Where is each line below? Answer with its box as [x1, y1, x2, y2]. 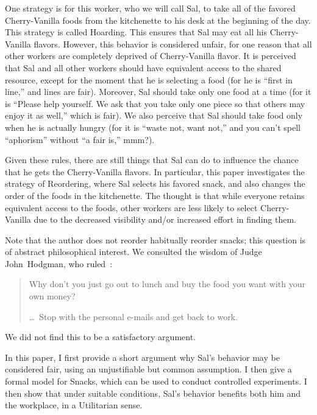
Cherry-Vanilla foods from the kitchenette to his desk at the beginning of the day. [5, 13, 311, 26]
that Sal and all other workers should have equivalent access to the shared [5, 61, 282, 74]
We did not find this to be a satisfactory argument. [5, 330, 196, 343]
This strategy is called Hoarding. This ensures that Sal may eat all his [5, 26, 267, 38]
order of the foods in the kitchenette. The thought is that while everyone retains [5, 189, 305, 201]
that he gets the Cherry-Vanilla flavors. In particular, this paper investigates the [5, 165, 305, 178]
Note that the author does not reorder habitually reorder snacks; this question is [5, 233, 306, 246]
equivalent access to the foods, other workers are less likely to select [5, 201, 258, 214]
